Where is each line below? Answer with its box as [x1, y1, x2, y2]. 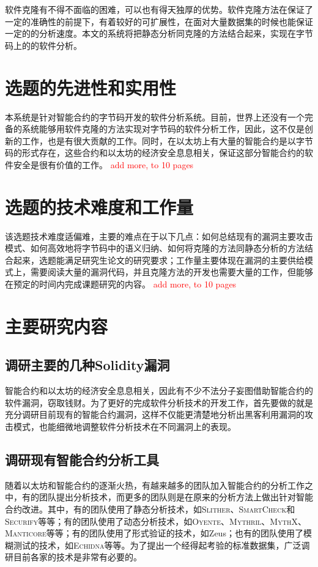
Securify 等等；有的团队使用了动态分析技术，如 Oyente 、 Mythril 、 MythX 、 [5, 514, 306, 527]
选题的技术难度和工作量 [5, 194, 194, 219]
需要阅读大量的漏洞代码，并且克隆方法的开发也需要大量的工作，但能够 [30, 265, 313, 278]
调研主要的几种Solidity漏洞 [5, 355, 170, 374]
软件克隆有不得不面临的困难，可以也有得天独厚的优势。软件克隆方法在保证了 [5, 3, 313, 15]
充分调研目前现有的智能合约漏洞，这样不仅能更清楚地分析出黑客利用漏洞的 [5, 408, 305, 421]
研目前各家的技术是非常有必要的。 [5, 550, 142, 563]
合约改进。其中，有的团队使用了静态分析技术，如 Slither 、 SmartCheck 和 [5, 502, 295, 515]
